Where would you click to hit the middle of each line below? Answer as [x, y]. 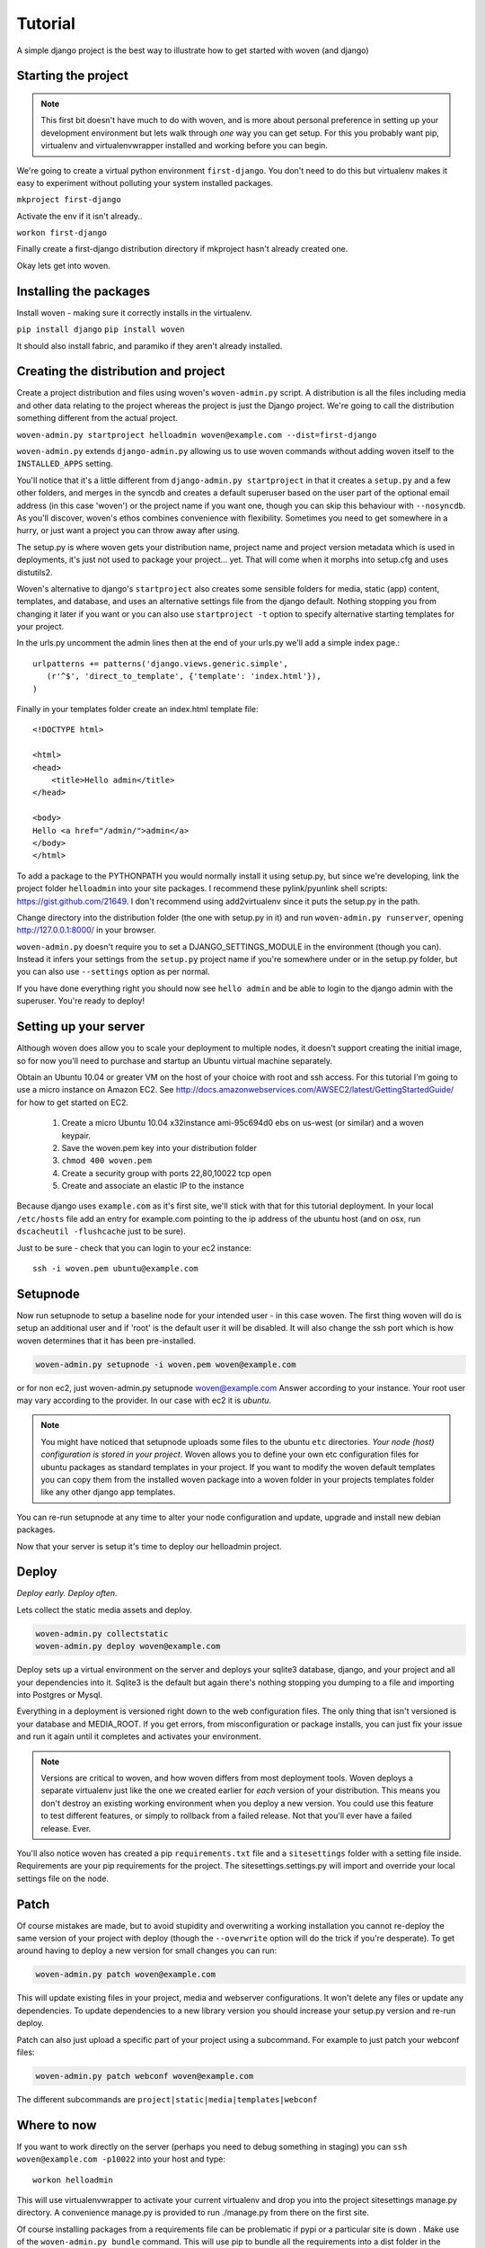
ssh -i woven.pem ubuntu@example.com [116, 1269]
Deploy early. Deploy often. [67, 1593]
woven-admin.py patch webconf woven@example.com [145, 2076]
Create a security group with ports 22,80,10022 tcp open [167, 1173]
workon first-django [62, 233]
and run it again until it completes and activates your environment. [139, 1736]
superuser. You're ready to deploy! [81, 1001]
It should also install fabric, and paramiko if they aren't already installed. [150, 345]
